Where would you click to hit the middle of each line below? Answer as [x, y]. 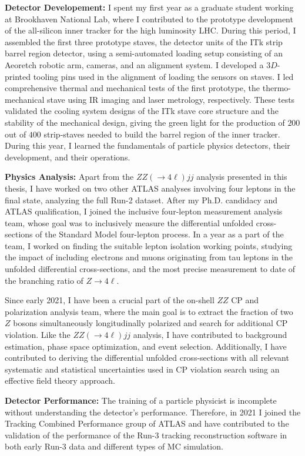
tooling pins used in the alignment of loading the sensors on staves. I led [163, 76]
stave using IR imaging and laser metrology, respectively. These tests [171, 99]
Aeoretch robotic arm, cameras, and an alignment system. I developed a [134, 64]
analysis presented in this [242, 177]
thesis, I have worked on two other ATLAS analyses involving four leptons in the [150, 188]
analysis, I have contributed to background [210, 335]
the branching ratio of [44, 280]
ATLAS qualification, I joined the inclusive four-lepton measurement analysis [144, 211]
